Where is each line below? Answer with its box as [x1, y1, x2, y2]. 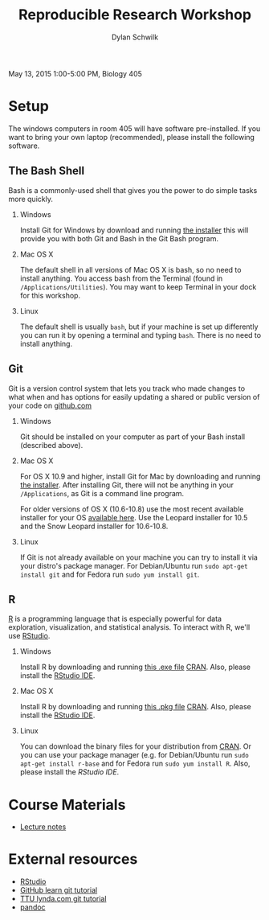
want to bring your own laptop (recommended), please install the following [8, 132, 255, 142]
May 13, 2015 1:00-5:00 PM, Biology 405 [8, 68, 143, 78]
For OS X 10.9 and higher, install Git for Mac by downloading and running [19, 471, 261, 481]
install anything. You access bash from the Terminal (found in [19, 273, 223, 283]
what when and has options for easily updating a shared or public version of [8, 392, 260, 401]
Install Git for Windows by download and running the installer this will [19, 225, 249, 235]
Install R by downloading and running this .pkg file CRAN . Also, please [19, 702, 251, 712]
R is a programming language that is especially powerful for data [8, 614, 222, 624]
